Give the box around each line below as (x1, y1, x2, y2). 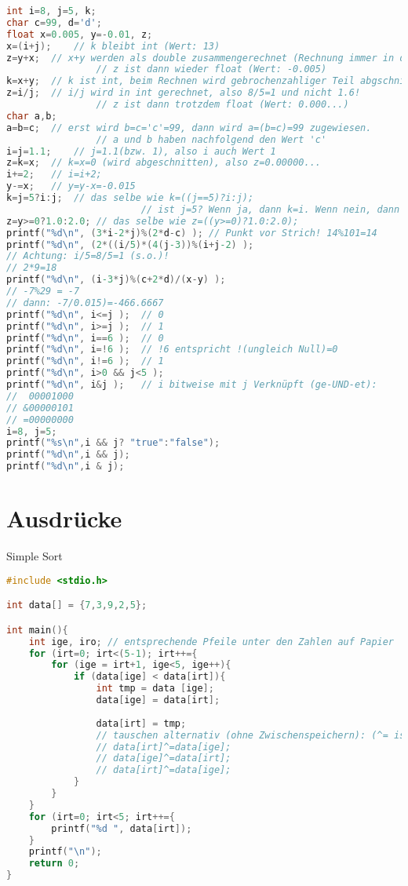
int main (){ (6, 624, 68, 636)
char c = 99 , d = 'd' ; (6, 16, 102, 28)
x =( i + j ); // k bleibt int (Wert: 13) (6, 40, 220, 52)
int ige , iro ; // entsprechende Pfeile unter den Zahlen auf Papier (28, 636, 395, 647)
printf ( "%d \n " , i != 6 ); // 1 (6, 355, 164, 367)
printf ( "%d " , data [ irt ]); (51, 822, 192, 834)
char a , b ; (6, 110, 57, 122)
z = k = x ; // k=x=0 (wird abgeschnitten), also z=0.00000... (6, 157, 321, 169)
